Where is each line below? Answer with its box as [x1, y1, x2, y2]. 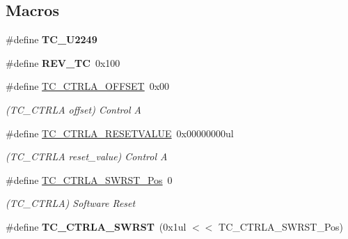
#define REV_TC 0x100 [6, 55, 120, 70]
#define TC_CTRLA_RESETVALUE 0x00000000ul [6, 125, 234, 140]
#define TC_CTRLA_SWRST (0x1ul [6, 219, 187, 233]
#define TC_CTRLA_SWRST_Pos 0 [6, 172, 173, 187]
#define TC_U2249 [6, 32, 97, 47]
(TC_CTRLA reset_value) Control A [6, 149, 168, 164]
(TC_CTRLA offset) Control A [6, 102, 141, 116]
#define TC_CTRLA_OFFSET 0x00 [6, 79, 170, 93]
